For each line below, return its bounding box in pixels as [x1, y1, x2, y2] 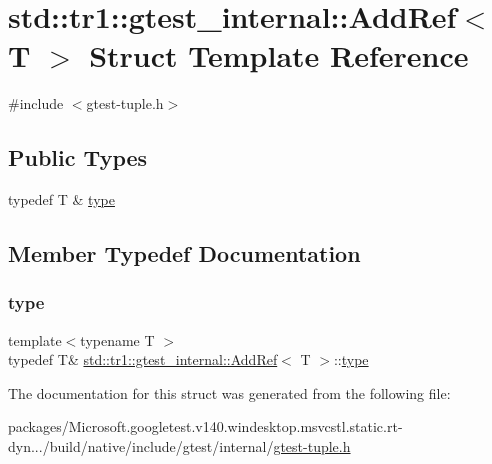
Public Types [8, 142, 148, 173]
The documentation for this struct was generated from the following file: [8, 382, 451, 403]
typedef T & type [8, 189, 115, 210]
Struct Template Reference [89, 35, 469, 76]
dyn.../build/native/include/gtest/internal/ [8, 436, 274, 457]
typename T [80, 329, 155, 350]
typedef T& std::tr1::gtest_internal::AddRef [8, 349, 278, 370]
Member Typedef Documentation [8, 238, 361, 269]
